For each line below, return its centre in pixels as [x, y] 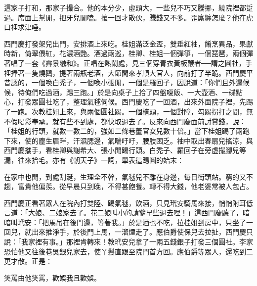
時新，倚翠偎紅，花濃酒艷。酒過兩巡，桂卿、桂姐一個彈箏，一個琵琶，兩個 [125, 53]
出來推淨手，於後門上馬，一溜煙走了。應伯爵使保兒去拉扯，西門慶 [139, 232]
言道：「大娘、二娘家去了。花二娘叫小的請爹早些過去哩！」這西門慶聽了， [123, 213]
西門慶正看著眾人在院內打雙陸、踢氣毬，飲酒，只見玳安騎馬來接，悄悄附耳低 [128, 203]
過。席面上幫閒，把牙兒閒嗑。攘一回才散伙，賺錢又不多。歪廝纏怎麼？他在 [125, 17]
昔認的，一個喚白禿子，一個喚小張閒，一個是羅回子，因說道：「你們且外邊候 [127, 82]
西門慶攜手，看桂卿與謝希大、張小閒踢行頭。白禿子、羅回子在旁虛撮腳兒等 [125, 150]
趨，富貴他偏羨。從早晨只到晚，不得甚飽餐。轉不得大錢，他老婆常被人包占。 [128, 186]
